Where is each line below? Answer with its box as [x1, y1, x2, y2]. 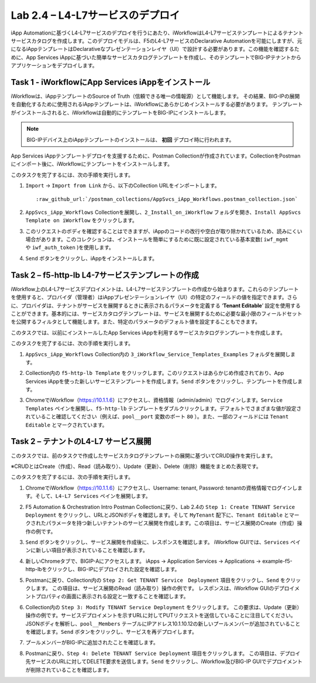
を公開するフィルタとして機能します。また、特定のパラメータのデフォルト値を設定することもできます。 [11, 318, 260, 325]
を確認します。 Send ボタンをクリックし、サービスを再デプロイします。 [25, 628, 197, 635]
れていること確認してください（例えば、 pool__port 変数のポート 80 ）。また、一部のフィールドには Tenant [25, 413, 289, 420]
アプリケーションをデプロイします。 [11, 62, 98, 69]
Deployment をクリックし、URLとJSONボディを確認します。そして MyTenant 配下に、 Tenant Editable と [25, 511, 290, 518]
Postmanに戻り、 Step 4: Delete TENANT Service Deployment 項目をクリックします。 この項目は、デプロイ [25, 650, 301, 657]
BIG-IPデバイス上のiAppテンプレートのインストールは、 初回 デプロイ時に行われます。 [26, 136, 235, 143]
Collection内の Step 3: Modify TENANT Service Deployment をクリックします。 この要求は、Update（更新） [25, 603, 303, 610]
